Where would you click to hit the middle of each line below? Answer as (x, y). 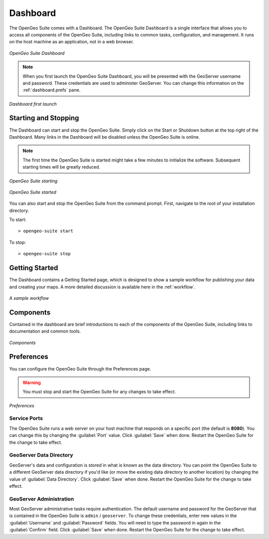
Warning (32, 382)
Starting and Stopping (44, 118)
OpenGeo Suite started (33, 192)
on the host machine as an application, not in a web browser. (71, 42)
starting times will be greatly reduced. (62, 167)
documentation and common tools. (45, 331)
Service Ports (26, 418)
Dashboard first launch (33, 104)
